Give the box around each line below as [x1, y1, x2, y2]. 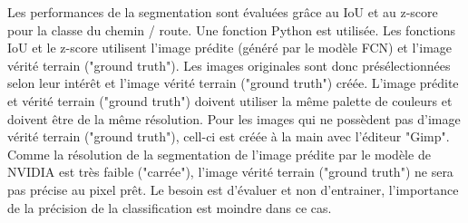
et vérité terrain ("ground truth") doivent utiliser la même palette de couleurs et [7, 91, 453, 110]
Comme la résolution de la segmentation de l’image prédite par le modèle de [7, 144, 431, 163]
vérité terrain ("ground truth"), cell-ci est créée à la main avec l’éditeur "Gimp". [7, 127, 450, 146]
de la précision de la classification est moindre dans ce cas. [7, 198, 332, 217]
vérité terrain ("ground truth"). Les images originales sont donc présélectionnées [7, 55, 451, 74]
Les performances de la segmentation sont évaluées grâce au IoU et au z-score [7, 3, 438, 21]
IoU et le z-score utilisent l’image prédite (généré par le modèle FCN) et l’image [7, 38, 453, 57]
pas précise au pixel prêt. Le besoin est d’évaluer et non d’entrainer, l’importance [7, 179, 459, 199]
